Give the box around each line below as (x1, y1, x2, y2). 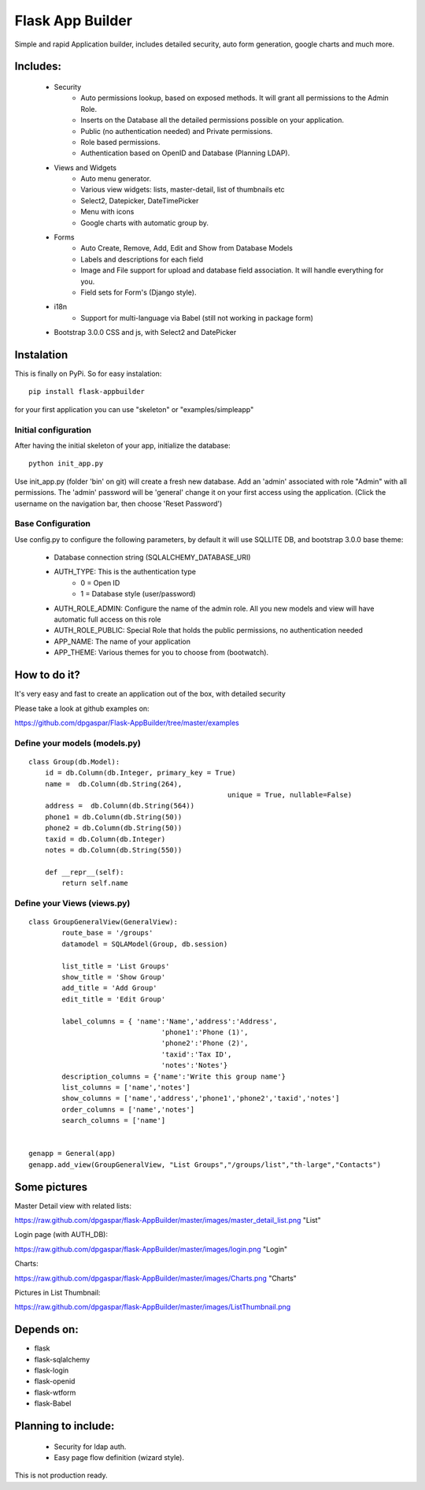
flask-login (34, 1366, 69, 1375)
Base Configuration (14, 518, 91, 529)
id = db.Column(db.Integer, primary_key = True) (44, 768, 236, 778)
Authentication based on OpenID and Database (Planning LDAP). (80, 148, 290, 158)
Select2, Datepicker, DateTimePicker (80, 195, 199, 205)
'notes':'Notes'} (161, 1061, 228, 1070)
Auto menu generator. (80, 174, 152, 184)
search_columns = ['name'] (61, 1116, 166, 1125)
